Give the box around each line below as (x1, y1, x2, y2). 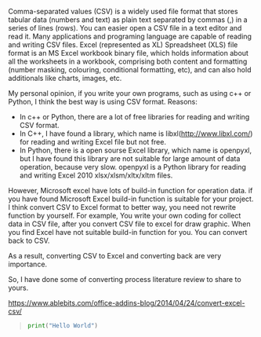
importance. (8, 259, 48, 269)
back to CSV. (8, 236, 50, 245)
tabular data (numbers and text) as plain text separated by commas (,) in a (8, 15, 248, 24)
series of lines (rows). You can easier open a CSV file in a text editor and (8, 24, 242, 32)
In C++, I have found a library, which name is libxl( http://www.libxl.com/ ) (19, 129, 253, 138)
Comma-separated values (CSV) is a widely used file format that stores (8, 7, 238, 16)
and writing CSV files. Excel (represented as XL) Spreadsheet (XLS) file (8, 40, 238, 49)
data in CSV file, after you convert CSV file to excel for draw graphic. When (8, 219, 251, 229)
